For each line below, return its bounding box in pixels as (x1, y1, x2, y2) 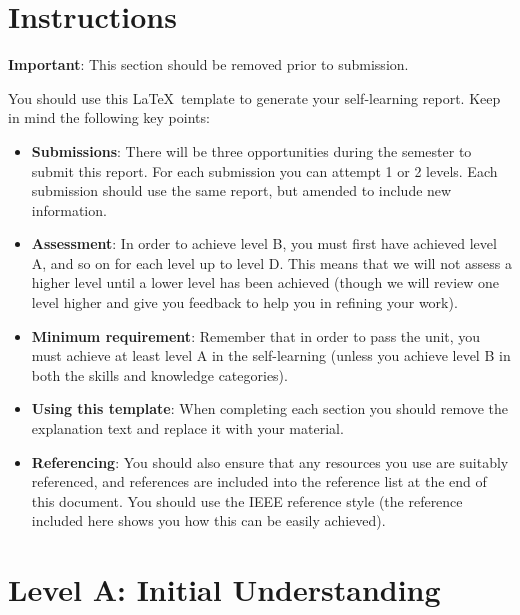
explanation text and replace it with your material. (31, 418, 344, 439)
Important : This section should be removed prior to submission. (8, 54, 409, 75)
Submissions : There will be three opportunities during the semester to (31, 140, 472, 161)
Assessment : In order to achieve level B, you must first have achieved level (31, 233, 497, 254)
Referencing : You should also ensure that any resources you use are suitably (31, 451, 509, 472)
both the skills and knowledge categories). (31, 364, 288, 385)
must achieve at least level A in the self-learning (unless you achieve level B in (31, 345, 511, 366)
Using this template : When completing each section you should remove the (31, 398, 509, 419)
